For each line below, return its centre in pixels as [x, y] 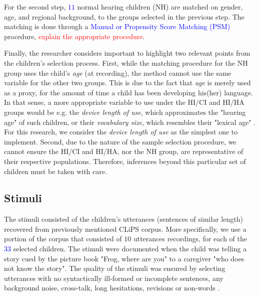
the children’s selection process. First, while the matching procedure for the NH [126, 62]
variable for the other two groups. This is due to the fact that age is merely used [127, 83]
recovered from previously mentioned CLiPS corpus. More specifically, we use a [125, 229]
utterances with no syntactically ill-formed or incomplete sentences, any [114, 278]
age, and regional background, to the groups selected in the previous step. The [124, 16]
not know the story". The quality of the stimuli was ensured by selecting [115, 268]
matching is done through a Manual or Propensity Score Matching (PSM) [117, 26]
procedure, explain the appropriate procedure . [74, 36]
